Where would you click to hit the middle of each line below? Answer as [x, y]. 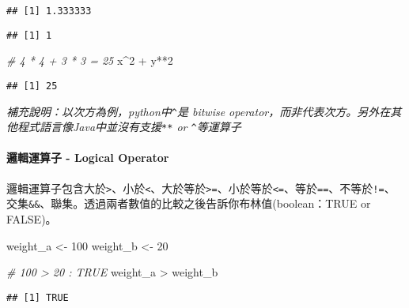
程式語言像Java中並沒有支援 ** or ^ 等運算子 [129, 127]
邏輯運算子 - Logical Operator [88, 158]
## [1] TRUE [38, 297]
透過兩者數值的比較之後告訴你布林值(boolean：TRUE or [227, 203]
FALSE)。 [32, 218]
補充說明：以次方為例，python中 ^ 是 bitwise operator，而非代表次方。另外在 [199, 111]
